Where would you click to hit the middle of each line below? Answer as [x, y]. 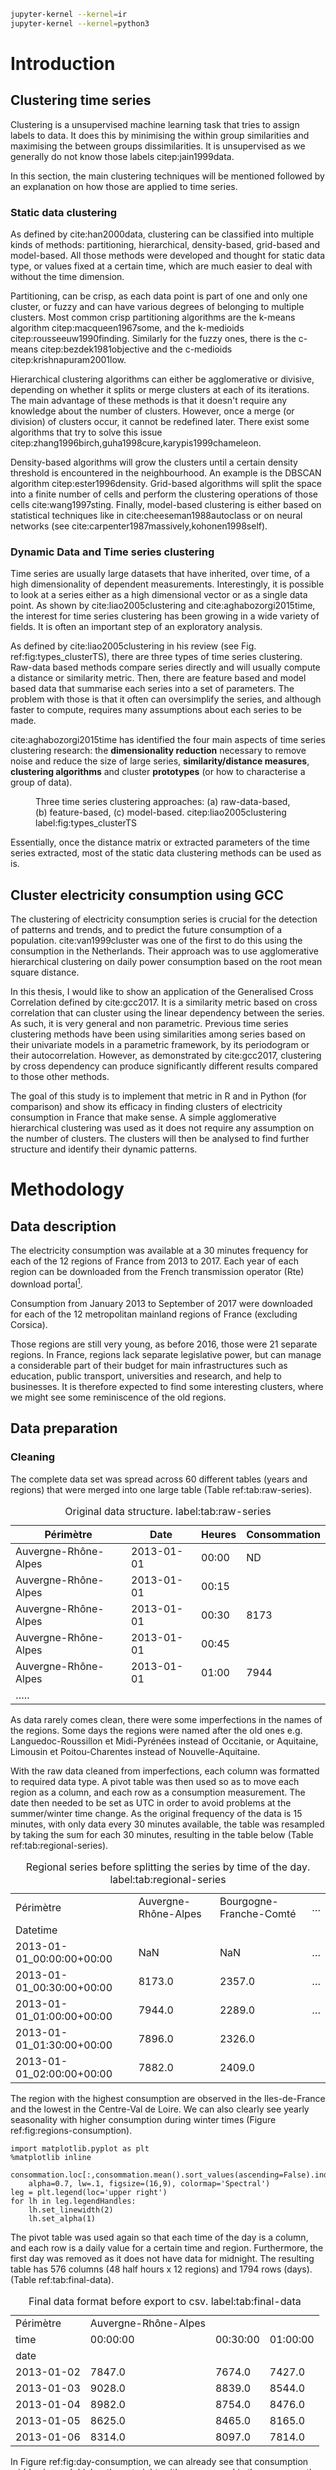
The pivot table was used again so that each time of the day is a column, [159, 2237]
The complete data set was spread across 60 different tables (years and [159, 1479]
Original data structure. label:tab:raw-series [168, 1511]
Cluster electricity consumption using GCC [147, 895]
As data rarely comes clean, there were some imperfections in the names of [166, 1719]
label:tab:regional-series [168, 1879]
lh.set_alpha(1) [62, 2218]
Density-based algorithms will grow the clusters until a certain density [154, 462]
